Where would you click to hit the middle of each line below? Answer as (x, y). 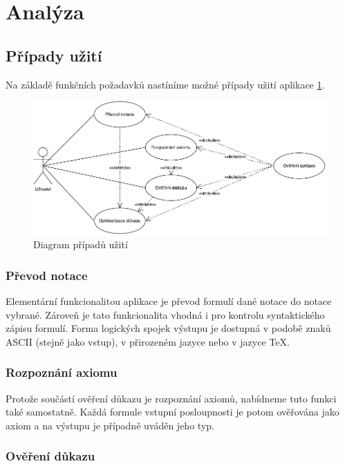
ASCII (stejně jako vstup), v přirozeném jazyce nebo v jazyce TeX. (148, 341)
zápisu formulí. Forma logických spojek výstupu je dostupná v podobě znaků (168, 328)
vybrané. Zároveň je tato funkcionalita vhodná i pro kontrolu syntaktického (165, 314)
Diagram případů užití (81, 244)
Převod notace (47, 275)
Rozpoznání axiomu (62, 372)
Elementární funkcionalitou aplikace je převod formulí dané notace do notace (169, 301)
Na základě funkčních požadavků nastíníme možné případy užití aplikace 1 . (165, 84)
